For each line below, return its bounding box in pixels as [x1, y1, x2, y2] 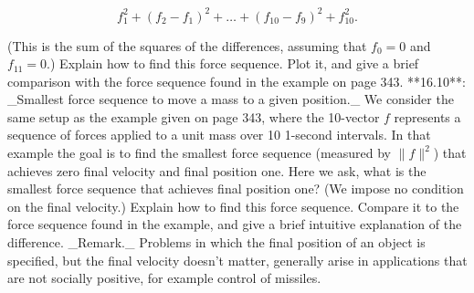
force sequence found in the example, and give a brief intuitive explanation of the [7, 215, 462, 234]
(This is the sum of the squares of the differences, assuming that [7, 36, 367, 55]
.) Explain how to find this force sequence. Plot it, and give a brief [47, 54, 419, 73]
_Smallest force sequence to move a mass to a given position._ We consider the [7, 89, 454, 109]
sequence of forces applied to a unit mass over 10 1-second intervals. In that [7, 125, 431, 144]
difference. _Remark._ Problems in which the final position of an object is [7, 233, 426, 252]
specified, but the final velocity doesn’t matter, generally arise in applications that [7, 250, 468, 269]
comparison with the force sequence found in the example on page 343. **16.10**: [7, 71, 466, 90]
